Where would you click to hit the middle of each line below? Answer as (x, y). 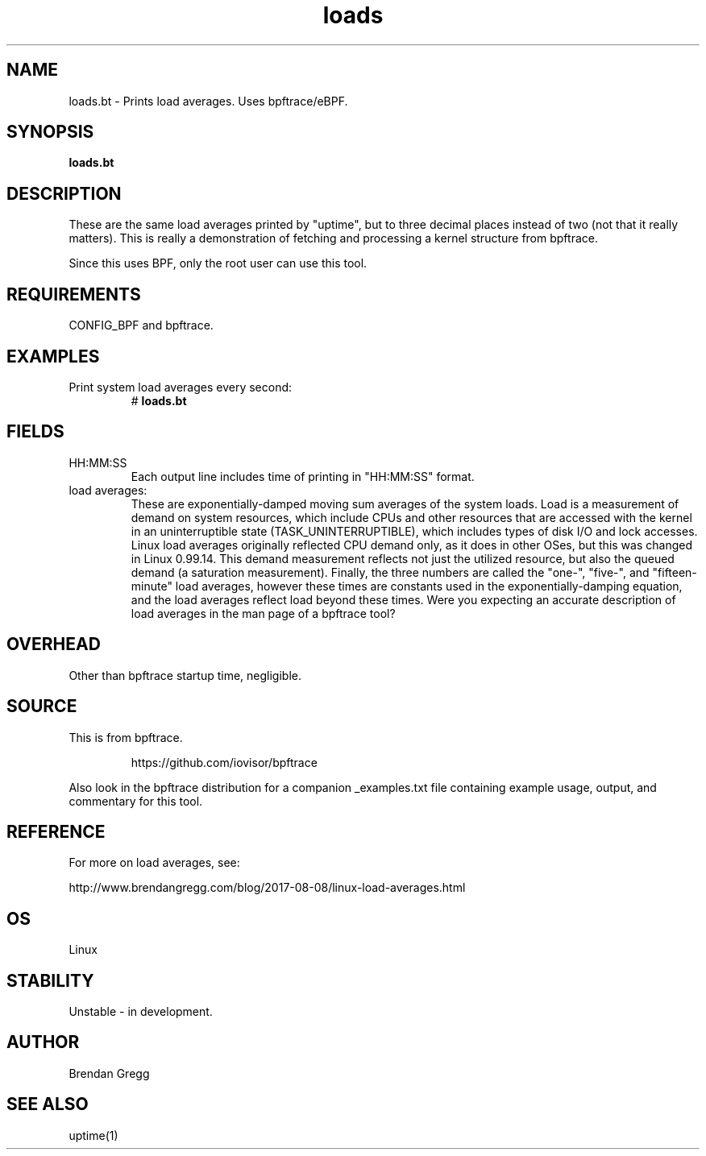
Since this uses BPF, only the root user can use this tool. (218, 263)
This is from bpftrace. (126, 737)
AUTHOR (43, 1042)
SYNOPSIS (50, 132)
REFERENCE (56, 831)
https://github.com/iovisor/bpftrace (224, 762)
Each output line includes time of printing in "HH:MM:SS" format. (303, 476)
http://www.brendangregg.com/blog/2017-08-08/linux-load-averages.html (267, 888)
